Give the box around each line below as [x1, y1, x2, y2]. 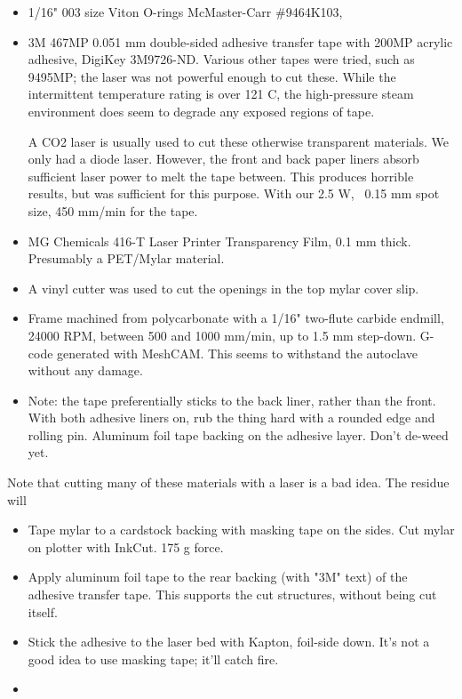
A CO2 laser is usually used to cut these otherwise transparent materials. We [28, 132, 450, 150]
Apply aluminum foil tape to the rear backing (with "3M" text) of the [28, 567, 408, 586]
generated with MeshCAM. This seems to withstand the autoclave [57, 343, 418, 362]
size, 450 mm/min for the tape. [28, 201, 198, 220]
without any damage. [28, 361, 143, 380]
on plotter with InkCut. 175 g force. [28, 537, 224, 556]
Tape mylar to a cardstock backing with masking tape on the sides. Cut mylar [28, 520, 455, 539]
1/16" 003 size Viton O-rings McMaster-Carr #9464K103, [28, 3, 343, 20]
